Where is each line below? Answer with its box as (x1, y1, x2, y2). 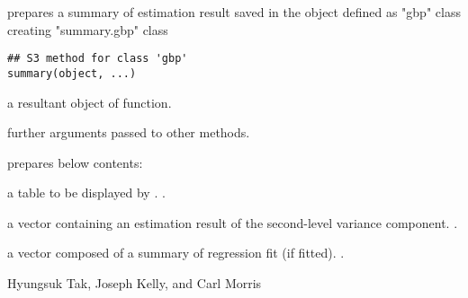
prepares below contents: (7, 153, 143, 171)
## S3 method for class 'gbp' (7, 52, 188, 66)
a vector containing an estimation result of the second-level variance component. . (7, 213, 458, 232)
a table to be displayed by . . (7, 183, 166, 202)
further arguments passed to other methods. (7, 123, 250, 142)
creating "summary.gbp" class (7, 20, 168, 39)
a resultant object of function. (7, 92, 172, 111)
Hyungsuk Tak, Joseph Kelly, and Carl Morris (7, 274, 262, 293)
